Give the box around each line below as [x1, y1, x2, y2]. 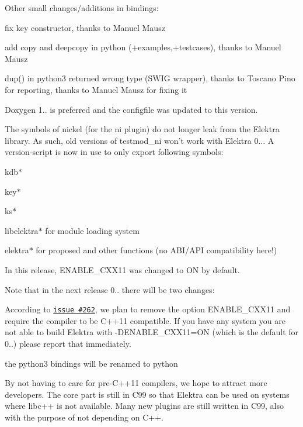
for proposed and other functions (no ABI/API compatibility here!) [36, 244, 277, 256]
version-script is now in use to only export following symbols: [5, 146, 224, 158]
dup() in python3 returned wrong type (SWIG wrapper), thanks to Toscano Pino [5, 72, 295, 84]
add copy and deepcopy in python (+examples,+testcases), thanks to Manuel [5, 41, 281, 53]
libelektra [5, 224, 39, 236]
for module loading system [45, 224, 140, 236]
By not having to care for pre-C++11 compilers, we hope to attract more [5, 377, 267, 389]
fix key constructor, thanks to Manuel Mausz [5, 21, 165, 33]
